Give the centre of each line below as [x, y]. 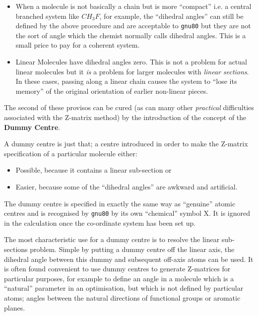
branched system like [47, 16]
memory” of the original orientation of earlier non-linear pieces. [112, 91]
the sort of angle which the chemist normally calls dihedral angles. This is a [131, 35]
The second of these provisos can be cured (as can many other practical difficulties [129, 107]
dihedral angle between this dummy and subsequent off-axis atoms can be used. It [129, 259]
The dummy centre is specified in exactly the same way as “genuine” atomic [120, 203]
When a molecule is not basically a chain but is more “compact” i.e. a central [133, 6]
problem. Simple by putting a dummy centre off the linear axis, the [132, 249]
